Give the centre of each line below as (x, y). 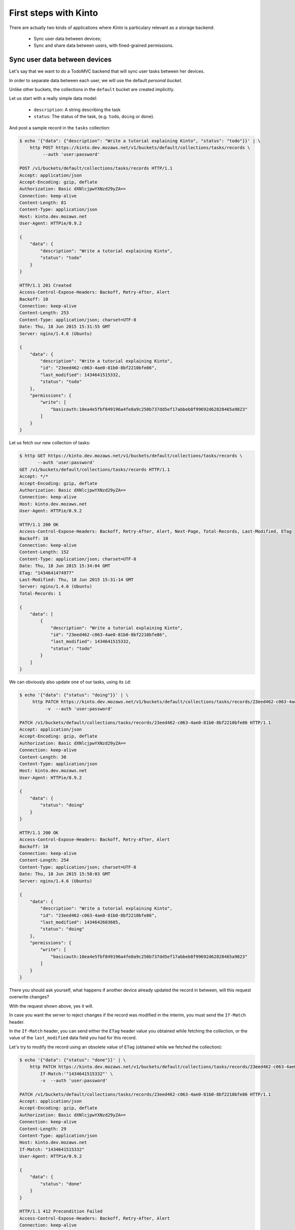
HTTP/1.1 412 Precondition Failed (61, 1211)
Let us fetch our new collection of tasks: (50, 442)
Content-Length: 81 (43, 203)
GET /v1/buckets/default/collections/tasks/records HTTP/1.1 (95, 469)
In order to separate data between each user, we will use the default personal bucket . (96, 80)
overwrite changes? (29, 997)
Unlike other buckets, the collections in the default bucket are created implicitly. (92, 90)
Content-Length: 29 (43, 1129)
